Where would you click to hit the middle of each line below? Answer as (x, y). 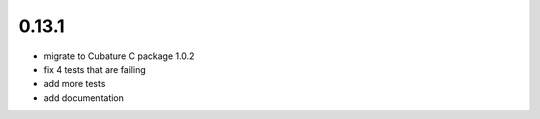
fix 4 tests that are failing (94, 69)
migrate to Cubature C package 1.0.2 (119, 56)
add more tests (74, 84)
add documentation (84, 97)
